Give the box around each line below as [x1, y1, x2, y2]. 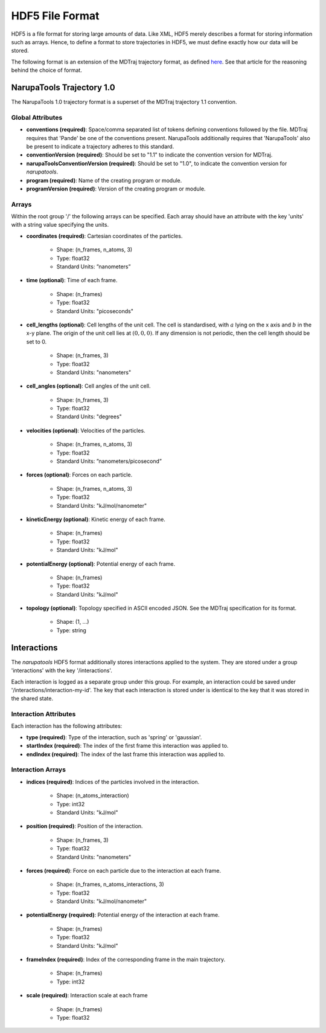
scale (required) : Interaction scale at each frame [26, 992, 148, 999]
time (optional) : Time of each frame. [26, 277, 118, 284]
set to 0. [26, 338, 47, 345]
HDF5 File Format [11, 9, 100, 22]
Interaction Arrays [11, 765, 66, 774]
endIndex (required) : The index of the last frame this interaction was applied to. [26, 750, 226, 758]
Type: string [56, 626, 87, 634]
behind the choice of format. [11, 66, 83, 74]
